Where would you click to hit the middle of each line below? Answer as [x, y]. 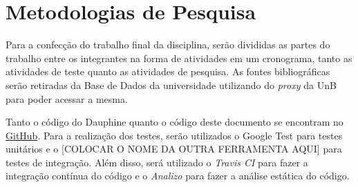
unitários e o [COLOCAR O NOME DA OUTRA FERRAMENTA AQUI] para [174, 149]
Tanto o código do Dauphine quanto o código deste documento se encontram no [175, 122]
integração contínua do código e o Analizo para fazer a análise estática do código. [178, 176]
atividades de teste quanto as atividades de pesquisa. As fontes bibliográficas [168, 71]
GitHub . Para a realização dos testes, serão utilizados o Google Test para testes [174, 135]
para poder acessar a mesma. [67, 98]
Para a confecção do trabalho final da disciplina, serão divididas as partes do [168, 45]
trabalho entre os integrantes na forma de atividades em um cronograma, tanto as [179, 58]
